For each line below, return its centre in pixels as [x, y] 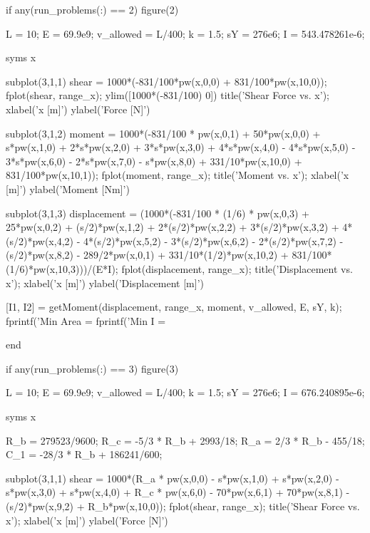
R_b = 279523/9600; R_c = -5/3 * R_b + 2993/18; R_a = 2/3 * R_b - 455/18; [185, 440]
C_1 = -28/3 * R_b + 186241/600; [84, 454]
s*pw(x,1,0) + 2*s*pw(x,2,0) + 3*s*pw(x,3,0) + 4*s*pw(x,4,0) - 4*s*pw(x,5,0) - [181, 147]
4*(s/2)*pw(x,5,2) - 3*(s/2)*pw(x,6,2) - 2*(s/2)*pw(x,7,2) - [213, 240]
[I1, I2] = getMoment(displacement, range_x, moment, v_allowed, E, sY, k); [174, 307]
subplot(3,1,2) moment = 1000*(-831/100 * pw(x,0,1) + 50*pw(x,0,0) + [163, 133]
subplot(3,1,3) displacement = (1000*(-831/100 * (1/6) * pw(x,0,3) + [158, 213]
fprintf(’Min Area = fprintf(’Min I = [86, 320]
